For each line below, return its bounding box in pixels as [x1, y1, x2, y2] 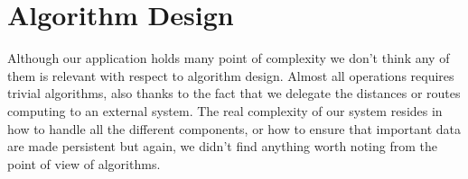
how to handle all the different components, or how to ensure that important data [7, 119, 461, 138]
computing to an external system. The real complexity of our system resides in [7, 101, 443, 120]
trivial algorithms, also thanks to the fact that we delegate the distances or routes [7, 84, 461, 103]
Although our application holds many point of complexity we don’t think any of [7, 49, 450, 67]
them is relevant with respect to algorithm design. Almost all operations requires [7, 66, 454, 85]
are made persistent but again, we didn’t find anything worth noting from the [7, 137, 437, 156]
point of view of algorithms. [7, 154, 161, 173]
